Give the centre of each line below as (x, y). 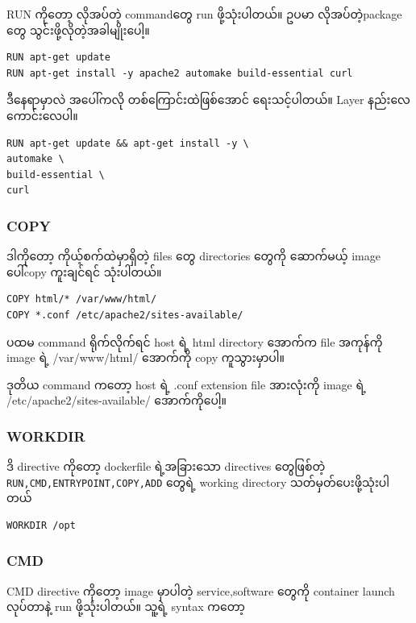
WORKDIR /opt (41, 525)
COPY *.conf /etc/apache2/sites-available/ (125, 315)
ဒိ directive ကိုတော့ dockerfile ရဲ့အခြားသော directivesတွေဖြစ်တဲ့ (166, 466)
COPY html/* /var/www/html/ (82, 299)
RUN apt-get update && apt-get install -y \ (128, 143)
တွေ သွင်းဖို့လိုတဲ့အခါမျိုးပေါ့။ (78, 29)
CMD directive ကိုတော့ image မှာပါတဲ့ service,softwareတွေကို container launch (201, 590)
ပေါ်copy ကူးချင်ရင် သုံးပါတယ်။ (84, 271)
